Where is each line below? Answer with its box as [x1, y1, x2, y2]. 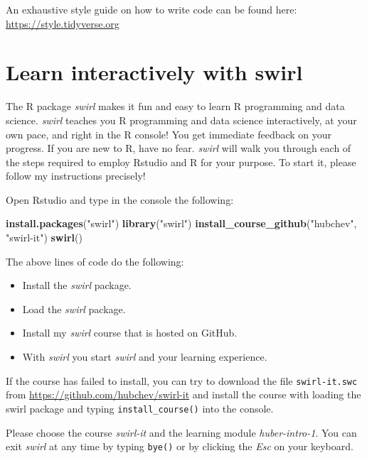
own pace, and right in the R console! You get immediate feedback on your [6, 126, 332, 141]
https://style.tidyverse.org [6, 16, 119, 31]
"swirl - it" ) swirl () [6, 230, 83, 245]
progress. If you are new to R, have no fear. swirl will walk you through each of [6, 141, 351, 156]
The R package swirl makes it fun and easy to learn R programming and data [6, 99, 345, 114]
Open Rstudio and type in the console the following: [6, 192, 234, 207]
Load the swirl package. [22, 301, 126, 316]
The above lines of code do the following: [6, 253, 184, 268]
